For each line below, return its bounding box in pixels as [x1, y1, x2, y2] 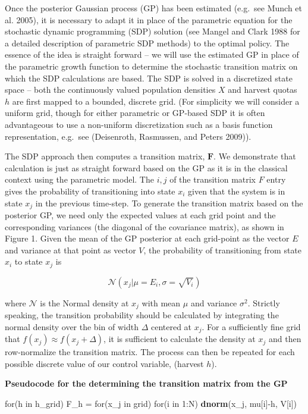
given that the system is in [188, 184, 285, 197]
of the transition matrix [169, 173, 256, 186]
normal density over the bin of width [5, 320, 139, 333]
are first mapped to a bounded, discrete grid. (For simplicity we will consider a [12, 95, 300, 107]
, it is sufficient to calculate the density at [103, 333, 256, 345]
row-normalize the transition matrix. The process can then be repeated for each [5, 346, 295, 358]
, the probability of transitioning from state [143, 243, 302, 256]
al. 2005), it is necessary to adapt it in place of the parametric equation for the [5, 13, 293, 26]
